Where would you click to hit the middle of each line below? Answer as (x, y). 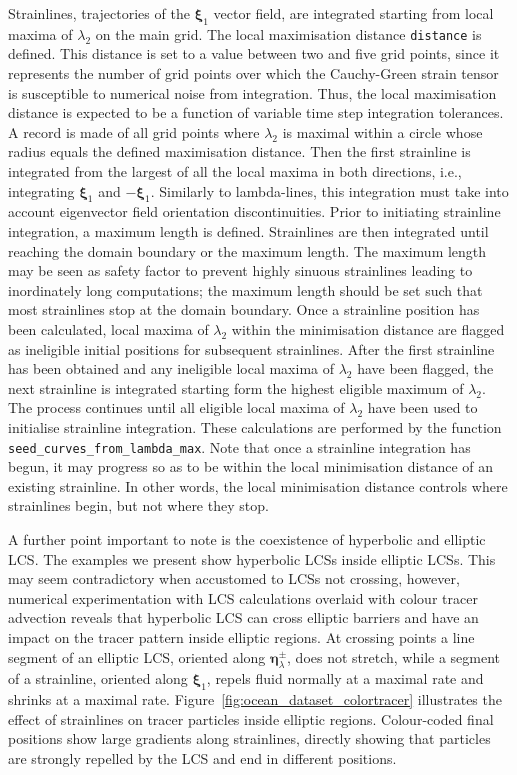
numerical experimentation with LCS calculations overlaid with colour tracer (243, 597)
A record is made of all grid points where (134, 131)
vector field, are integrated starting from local (353, 13)
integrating (41, 190)
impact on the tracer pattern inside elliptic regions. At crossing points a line (241, 636)
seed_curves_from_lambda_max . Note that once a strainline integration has (239, 446)
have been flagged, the (425, 368)
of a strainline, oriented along (98, 678)
